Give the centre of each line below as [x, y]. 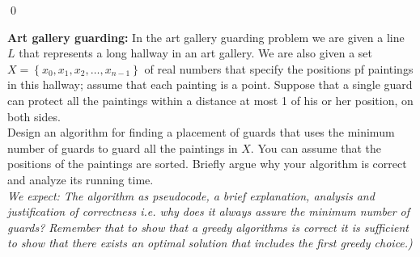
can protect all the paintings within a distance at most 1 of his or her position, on [210, 100]
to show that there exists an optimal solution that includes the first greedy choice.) [210, 243]
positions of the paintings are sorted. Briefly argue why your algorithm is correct [207, 164]
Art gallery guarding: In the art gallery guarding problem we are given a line [206, 37]
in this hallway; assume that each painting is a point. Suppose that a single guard [210, 84]
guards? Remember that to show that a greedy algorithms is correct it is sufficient [208, 227]
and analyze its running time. [81, 179]
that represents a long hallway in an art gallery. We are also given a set [196, 53]
